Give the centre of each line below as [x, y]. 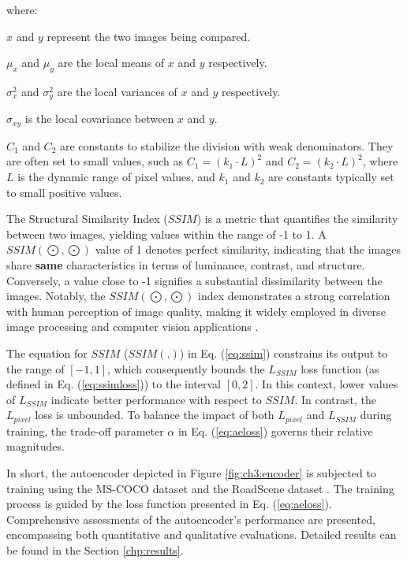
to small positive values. [64, 192]
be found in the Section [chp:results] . [95, 550]
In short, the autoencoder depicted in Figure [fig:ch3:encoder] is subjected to [191, 473]
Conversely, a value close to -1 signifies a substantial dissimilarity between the [194, 280]
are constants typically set [331, 177]
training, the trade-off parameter [85, 430]
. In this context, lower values [327, 384]
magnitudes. [35, 446]
